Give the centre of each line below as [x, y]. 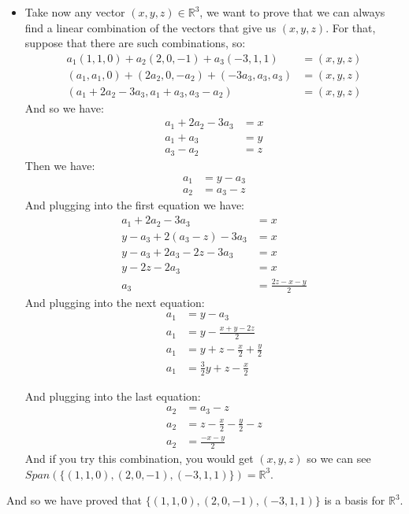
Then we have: [60, 165]
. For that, [351, 27]
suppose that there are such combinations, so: [135, 43]
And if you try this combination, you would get [139, 458]
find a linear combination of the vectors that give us [151, 27]
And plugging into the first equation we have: [134, 205]
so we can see [339, 458]
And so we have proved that [74, 500]
